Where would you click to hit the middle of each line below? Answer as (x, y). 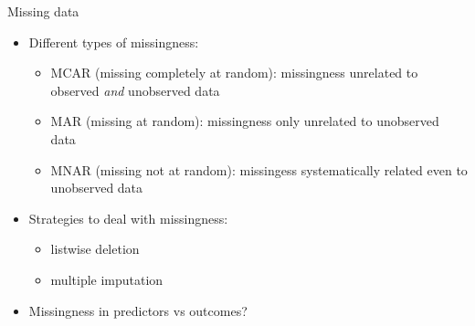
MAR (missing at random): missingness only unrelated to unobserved (245, 121)
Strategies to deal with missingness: (128, 218)
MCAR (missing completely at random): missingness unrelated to (234, 73)
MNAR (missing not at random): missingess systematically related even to (259, 169)
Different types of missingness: (114, 42)
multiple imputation (107, 279)
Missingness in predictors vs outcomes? (138, 310)
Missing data (43, 11)
